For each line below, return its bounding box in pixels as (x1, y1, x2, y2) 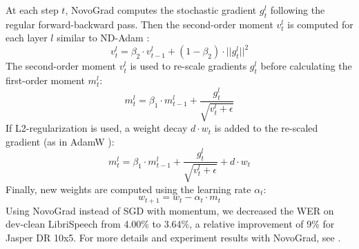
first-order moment (6, 73, 85, 88)
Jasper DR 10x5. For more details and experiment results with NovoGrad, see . (6, 230, 341, 244)
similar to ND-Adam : (57, 30, 150, 45)
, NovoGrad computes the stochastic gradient (65, 3, 257, 17)
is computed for (287, 17, 353, 31)
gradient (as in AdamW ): (6, 134, 115, 148)
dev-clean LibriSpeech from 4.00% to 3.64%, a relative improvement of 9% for (6, 217, 335, 231)
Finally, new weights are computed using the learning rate (6, 181, 251, 196)
